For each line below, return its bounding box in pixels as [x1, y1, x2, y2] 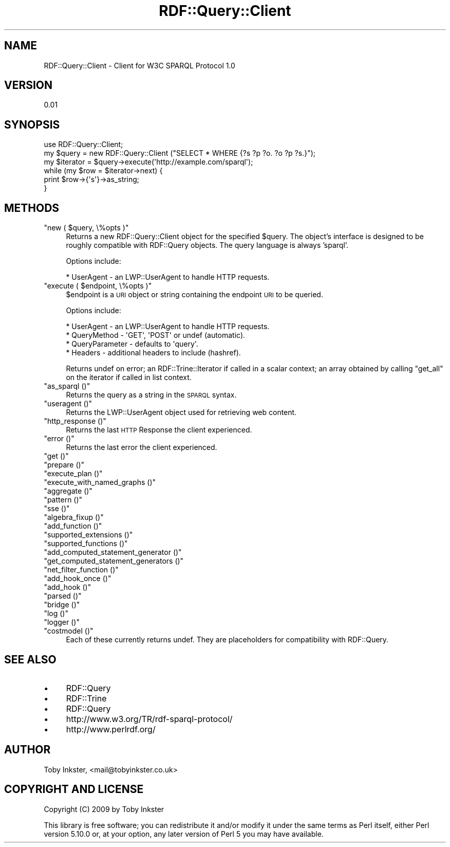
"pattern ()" [44, 495, 83, 504]
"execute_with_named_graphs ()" [44, 478, 156, 487]
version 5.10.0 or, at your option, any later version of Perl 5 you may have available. [44, 829, 324, 838]
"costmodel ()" [44, 626, 93, 636]
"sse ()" [44, 504, 70, 513]
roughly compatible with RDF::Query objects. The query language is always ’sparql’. [66, 241, 349, 250]
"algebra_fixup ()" [44, 513, 104, 522]
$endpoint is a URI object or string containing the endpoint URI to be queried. [66, 290, 323, 299]
